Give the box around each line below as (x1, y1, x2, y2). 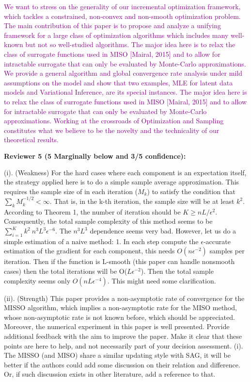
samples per (209, 246, 245, 256)
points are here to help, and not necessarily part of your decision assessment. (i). (4, 340, 243, 350)
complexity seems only (4, 275, 71, 285)
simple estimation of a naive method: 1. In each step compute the (4, 236, 199, 246)
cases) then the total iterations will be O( (4, 266, 127, 276)
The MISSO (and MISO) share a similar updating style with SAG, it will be (4, 350, 231, 360)
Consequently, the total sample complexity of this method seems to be (4, 216, 213, 226)
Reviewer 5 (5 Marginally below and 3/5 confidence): (4, 150, 186, 161)
